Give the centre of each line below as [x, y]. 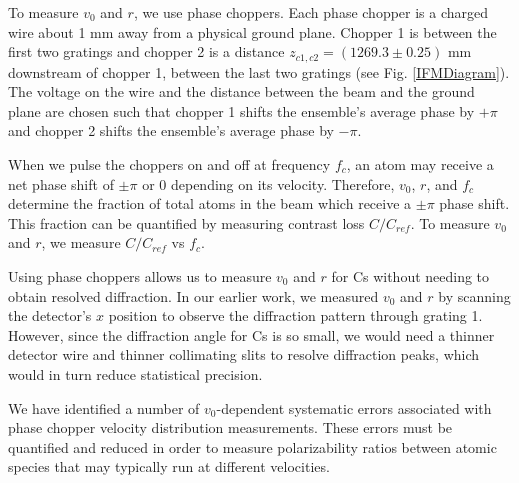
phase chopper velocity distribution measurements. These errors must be [230, 427]
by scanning [474, 295]
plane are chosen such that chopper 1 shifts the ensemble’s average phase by [241, 110]
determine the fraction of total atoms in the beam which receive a [210, 203]
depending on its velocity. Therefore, [282, 183]
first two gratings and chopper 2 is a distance [146, 51]
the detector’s [50, 315]
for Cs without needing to [410, 275]
